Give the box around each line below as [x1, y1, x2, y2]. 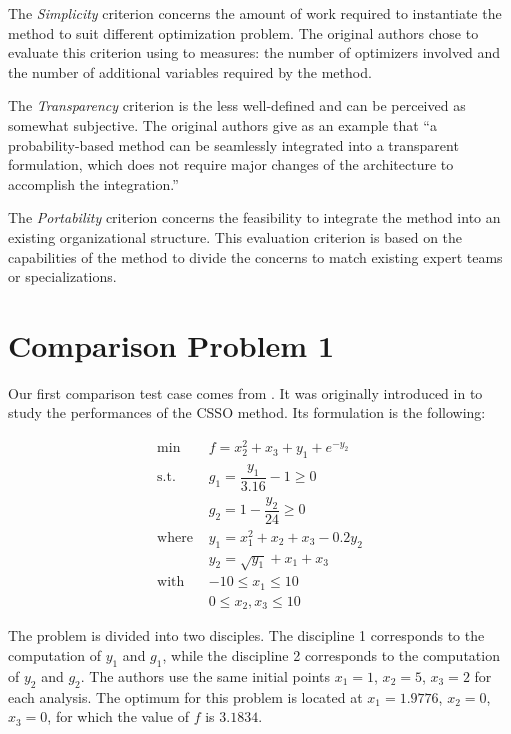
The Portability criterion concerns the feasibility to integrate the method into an [8, 207, 501, 228]
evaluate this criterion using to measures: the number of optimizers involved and [8, 42, 501, 63]
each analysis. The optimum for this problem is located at [8, 686, 363, 707]
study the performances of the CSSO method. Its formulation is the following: [8, 402, 486, 423]
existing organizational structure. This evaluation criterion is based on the [8, 226, 463, 247]
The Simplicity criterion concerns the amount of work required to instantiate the [8, 3, 502, 23]
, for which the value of [47, 706, 189, 727]
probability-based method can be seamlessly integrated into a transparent [8, 134, 459, 155]
